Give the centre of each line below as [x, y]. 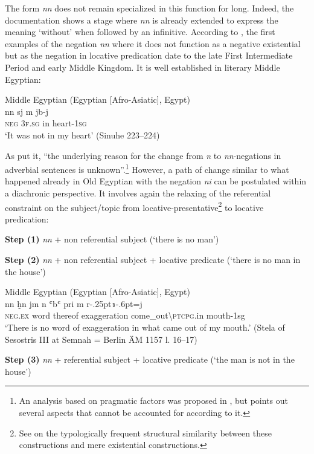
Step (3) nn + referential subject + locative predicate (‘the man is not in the [150, 359]
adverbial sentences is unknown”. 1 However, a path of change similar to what [147, 168]
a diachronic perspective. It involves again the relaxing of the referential [138, 193]
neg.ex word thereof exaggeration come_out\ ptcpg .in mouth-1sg [125, 315]
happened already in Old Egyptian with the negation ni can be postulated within [156, 181]
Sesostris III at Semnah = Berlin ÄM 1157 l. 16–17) [101, 339]
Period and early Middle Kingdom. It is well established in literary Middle [143, 67]
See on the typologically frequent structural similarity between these [145, 433]
